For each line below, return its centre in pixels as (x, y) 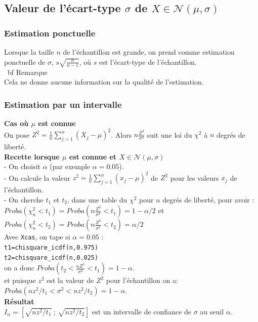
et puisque (20, 280)
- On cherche (24, 199)
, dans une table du (97, 199)
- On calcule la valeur (37, 177)
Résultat (19, 301)
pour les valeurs (195, 177)
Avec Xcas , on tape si (37, 237)
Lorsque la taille (29, 52)
